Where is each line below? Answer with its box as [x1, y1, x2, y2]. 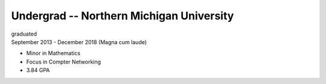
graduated [11, 30, 37, 37]
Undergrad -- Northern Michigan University [11, 9, 234, 22]
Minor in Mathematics [26, 50, 81, 57]
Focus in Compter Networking [26, 58, 101, 65]
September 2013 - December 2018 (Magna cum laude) [11, 38, 147, 45]
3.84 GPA [26, 66, 50, 74]
